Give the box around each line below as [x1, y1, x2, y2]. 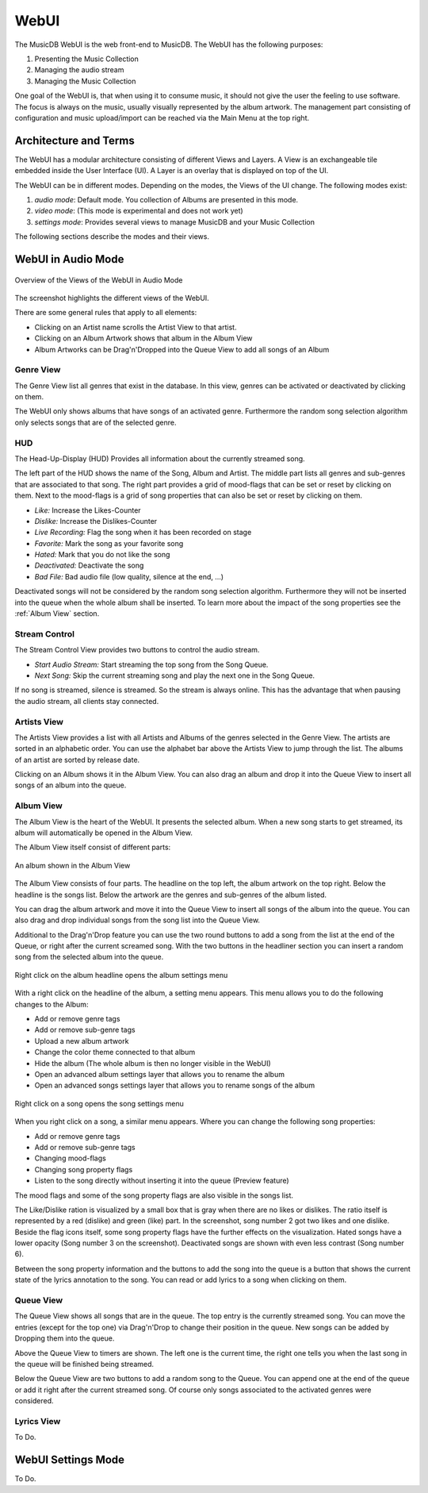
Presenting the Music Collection [34, 54, 139, 63]
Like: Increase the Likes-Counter [34, 505, 142, 515]
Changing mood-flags [34, 1153, 106, 1163]
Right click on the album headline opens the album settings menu [14, 970, 228, 979]
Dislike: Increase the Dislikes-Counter [34, 516, 158, 525]
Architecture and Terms [14, 133, 135, 147]
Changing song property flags [34, 1164, 133, 1174]
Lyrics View [14, 1415, 61, 1426]
